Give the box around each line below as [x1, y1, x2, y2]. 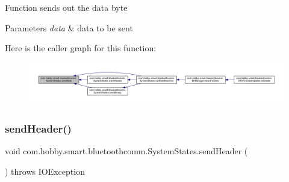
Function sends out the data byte [5, 1, 128, 13]
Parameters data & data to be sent [5, 21, 133, 34]
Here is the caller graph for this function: [5, 42, 157, 54]
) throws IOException [5, 165, 85, 177]
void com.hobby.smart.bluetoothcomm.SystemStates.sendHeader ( [5, 144, 248, 157]
